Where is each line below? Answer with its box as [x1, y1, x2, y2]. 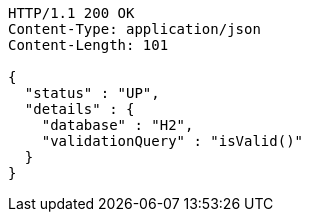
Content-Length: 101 [8, 37, 169, 53]
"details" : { [24, 101, 135, 117]
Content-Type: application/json [8, 21, 261, 37]
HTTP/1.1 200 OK [8, 5, 135, 21]
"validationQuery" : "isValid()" [41, 133, 304, 149]
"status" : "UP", [24, 85, 160, 101]
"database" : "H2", [41, 117, 194, 133]
